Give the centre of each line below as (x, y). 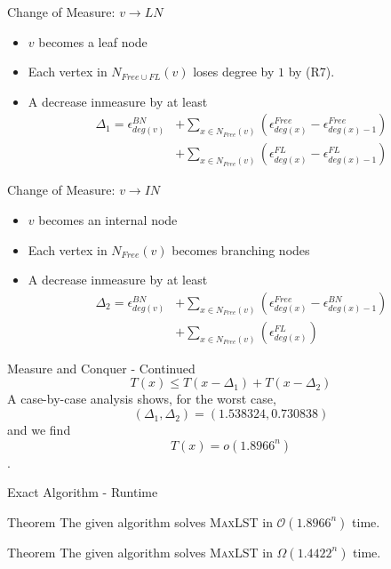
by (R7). (311, 72)
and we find (39, 430)
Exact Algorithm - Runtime (83, 492)
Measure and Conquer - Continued (101, 368)
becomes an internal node (108, 220)
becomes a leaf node (93, 41)
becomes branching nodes (241, 249)
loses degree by (234, 72)
